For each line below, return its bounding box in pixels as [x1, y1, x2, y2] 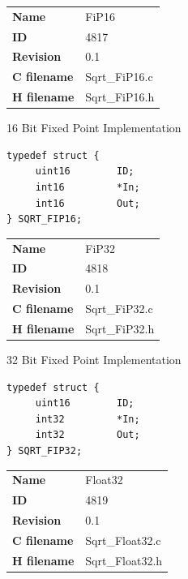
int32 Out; [35, 429, 140, 441]
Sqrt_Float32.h [85, 551, 163, 568]
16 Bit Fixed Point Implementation [6, 119, 182, 136]
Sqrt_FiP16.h [85, 88, 155, 105]
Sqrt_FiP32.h [85, 320, 155, 337]
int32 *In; [35, 413, 140, 425]
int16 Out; [35, 197, 140, 209]
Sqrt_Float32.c [85, 531, 161, 548]
